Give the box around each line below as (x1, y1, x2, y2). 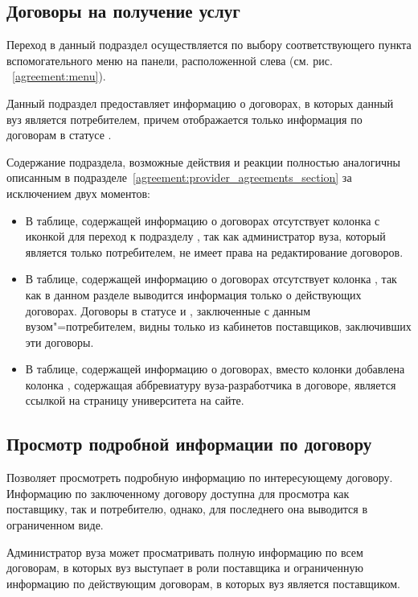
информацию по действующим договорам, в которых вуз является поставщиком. (6, 574, 400, 591)
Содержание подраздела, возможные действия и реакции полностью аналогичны (6, 153, 400, 170)
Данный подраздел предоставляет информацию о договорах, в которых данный (6, 94, 394, 111)
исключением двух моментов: (6, 184, 150, 201)
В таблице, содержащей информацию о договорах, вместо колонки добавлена (25, 360, 405, 377)
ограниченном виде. (6, 517, 104, 533)
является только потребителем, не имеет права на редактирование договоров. (25, 243, 404, 260)
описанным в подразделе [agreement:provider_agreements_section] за (6, 169, 352, 186)
